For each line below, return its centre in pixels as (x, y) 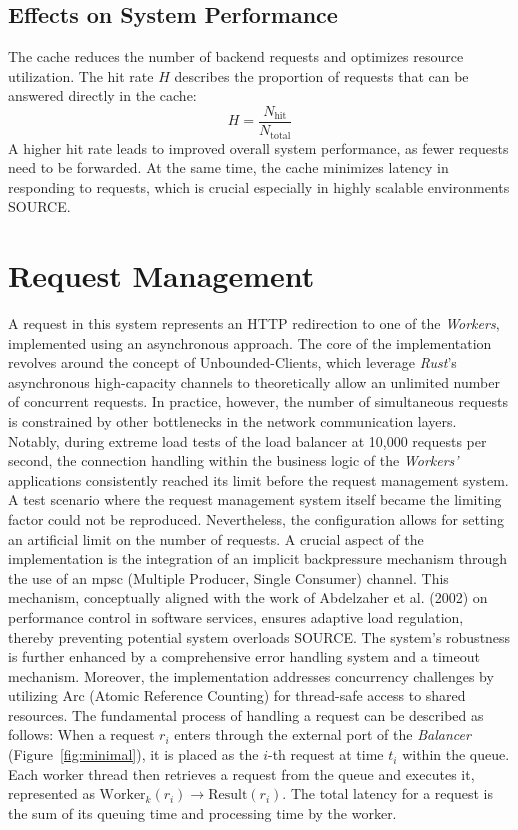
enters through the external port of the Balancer (322, 734)
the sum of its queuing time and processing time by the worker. (202, 812)
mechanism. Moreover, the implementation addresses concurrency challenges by (251, 675)
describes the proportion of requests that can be (321, 75)
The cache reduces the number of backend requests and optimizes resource (236, 56)
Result (228, 795)
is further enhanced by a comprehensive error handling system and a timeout (244, 656)
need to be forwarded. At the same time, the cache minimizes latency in (228, 167)
